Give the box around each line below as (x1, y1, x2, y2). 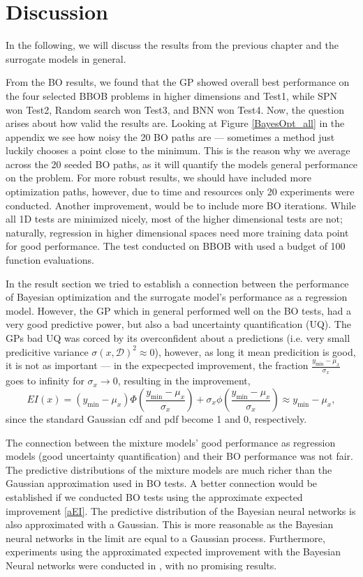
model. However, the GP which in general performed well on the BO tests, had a (6, 303, 352, 317)
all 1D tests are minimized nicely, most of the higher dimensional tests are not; (6, 211, 343, 226)
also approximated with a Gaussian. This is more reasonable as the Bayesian (6, 517, 334, 532)
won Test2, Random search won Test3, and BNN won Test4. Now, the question (6, 102, 344, 117)
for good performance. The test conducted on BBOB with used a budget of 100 (6, 239, 346, 253)
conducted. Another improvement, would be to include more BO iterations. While (6, 197, 356, 212)
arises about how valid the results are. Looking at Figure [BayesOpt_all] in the (6, 116, 345, 130)
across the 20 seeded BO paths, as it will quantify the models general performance (6, 156, 357, 171)
